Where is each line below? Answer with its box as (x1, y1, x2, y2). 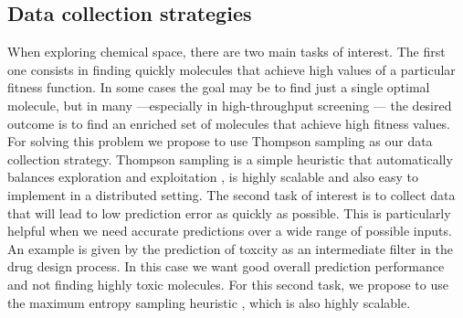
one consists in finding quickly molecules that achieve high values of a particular (7, 59, 456, 79)
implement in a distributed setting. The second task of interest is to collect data (7, 185, 456, 204)
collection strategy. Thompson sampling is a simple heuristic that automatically (7, 149, 453, 168)
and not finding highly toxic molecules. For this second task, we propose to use (7, 274, 448, 293)
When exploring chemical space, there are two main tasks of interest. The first (7, 42, 446, 61)
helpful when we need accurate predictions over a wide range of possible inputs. (7, 221, 452, 240)
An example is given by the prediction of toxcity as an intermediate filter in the (7, 238, 453, 258)
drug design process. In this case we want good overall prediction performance (7, 257, 445, 276)
